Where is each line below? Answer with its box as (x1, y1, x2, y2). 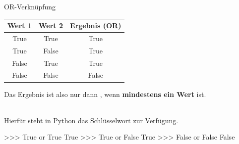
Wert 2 (39, 20, 63, 31)
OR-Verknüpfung (4, 1, 56, 11)
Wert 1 (7, 20, 32, 31)
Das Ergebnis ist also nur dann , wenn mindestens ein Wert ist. (4, 89, 206, 99)
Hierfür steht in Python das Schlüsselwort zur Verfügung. (4, 115, 179, 125)
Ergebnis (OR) (70, 20, 121, 31)
